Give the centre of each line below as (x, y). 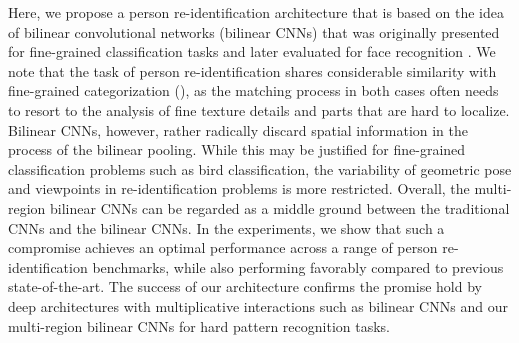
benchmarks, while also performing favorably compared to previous (298, 266)
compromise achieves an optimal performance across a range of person (223, 247)
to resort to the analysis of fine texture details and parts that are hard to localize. (259, 109)
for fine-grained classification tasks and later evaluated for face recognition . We (252, 51)
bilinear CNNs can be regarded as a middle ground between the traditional (280, 207)
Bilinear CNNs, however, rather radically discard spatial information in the (238, 129)
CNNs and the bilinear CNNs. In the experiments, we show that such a (226, 227)
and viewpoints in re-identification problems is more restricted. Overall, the (239, 188)
